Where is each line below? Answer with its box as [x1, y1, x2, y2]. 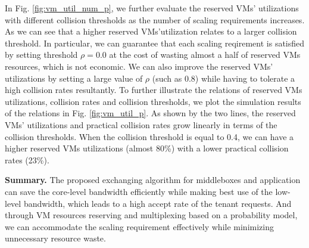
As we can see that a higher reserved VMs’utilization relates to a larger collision [5, 25, 297, 38]
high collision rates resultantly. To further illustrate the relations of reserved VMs [5, 83, 302, 96]
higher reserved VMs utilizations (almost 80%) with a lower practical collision [5, 142, 289, 154]
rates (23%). [5, 153, 49, 166]
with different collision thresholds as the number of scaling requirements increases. [5, 13, 305, 26]
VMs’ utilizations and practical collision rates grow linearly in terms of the [5, 118, 277, 131]
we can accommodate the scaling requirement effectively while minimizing [5, 220, 274, 232]
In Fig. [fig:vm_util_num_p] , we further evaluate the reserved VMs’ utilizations [5, 2, 299, 14]
